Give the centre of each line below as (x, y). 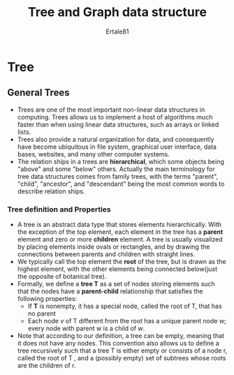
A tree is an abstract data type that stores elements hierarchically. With (119, 225)
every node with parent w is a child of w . (86, 328)
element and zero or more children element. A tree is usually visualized (120, 240)
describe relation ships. (51, 191)
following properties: (47, 299)
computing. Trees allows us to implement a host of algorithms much (115, 117)
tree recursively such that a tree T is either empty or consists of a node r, (122, 351)
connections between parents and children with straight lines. (106, 254)
